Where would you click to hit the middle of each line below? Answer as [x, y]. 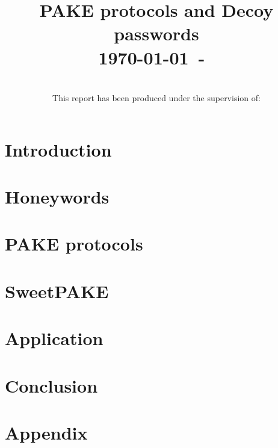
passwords [156, 33]
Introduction [58, 149]
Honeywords [57, 197]
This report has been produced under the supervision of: [156, 98]
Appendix [46, 432]
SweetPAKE [57, 291]
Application [54, 338]
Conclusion [51, 385]
